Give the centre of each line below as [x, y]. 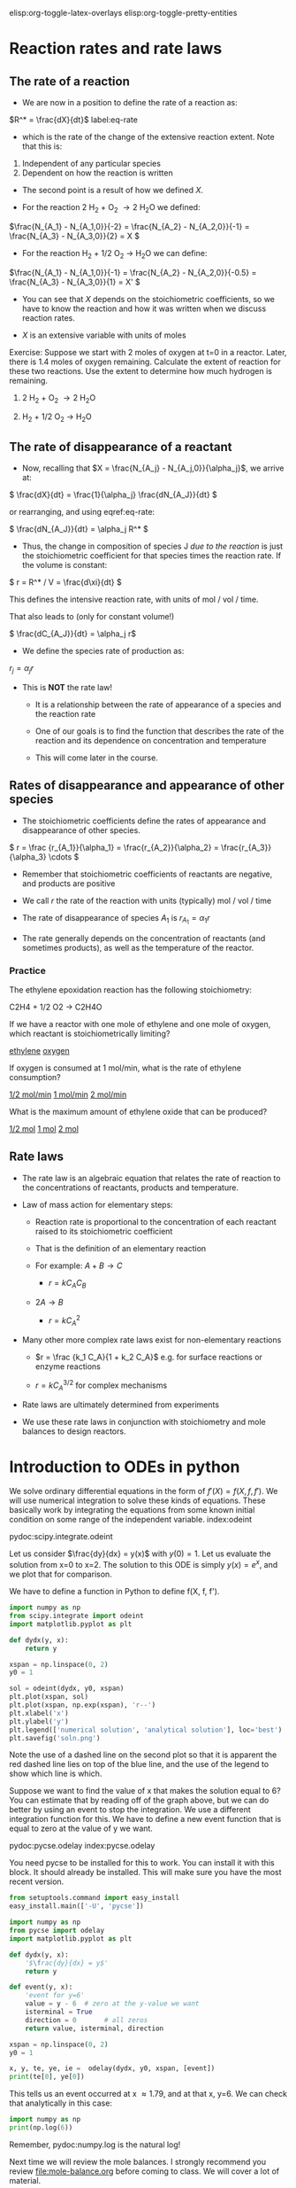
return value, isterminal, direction [95, 2028]
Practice [27, 970]
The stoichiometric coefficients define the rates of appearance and [144, 821]
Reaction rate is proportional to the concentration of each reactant [156, 1221]
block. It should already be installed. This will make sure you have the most [145, 1873]
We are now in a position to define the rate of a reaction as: [129, 102]
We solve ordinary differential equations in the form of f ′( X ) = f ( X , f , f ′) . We [144, 1491]
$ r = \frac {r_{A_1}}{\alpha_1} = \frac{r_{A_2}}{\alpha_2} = [114, 847]
